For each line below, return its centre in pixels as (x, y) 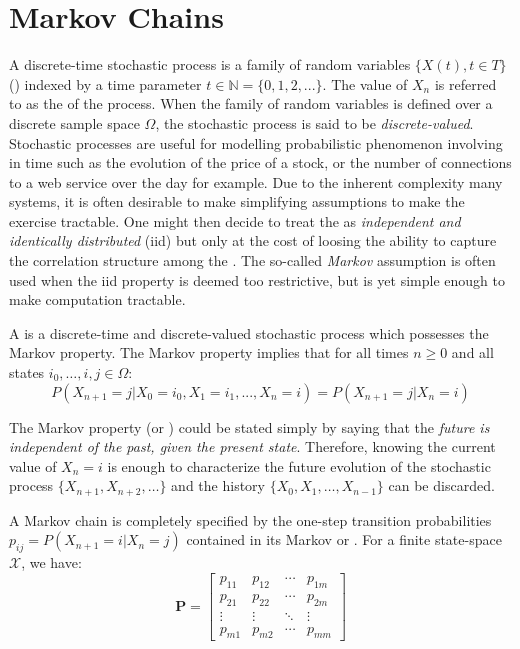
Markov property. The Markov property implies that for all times (209, 352)
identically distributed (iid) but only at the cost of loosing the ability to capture (253, 240)
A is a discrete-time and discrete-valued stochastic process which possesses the (249, 332)
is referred (465, 83)
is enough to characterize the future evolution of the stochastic (299, 465)
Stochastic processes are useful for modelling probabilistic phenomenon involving (256, 142)
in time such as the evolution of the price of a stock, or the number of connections (260, 162)
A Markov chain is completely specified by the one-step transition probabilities (250, 519)
